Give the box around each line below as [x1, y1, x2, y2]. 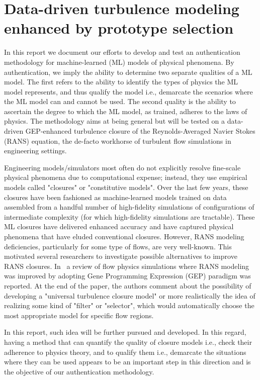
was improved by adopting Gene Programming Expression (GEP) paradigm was [4, 270, 251, 281]
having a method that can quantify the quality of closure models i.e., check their [4, 336, 252, 347]
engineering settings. [4, 145, 67, 156]
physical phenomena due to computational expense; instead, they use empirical [4, 172, 247, 182]
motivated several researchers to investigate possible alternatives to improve [4, 251, 237, 261]
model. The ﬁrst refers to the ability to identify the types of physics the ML [4, 76, 238, 87]
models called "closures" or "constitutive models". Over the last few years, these [4, 182, 248, 193]
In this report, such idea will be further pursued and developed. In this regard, [4, 327, 246, 337]
